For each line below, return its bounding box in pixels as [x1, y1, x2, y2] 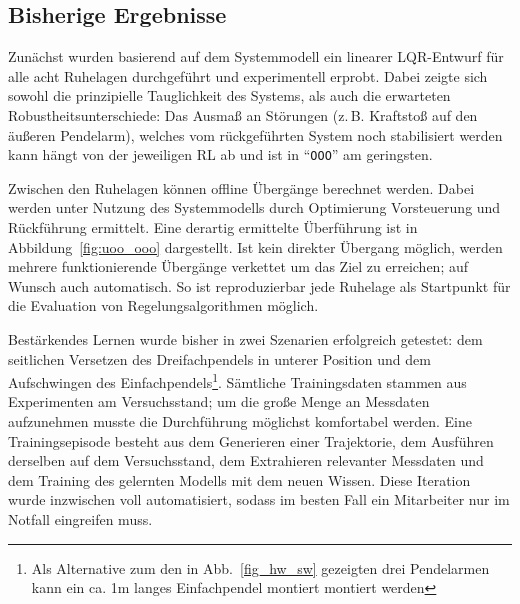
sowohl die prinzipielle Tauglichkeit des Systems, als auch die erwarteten [8, 85, 451, 106]
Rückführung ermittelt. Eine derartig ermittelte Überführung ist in [8, 217, 418, 238]
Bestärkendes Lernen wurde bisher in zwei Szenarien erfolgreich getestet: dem [8, 328, 483, 349]
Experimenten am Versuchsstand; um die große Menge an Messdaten [8, 391, 430, 412]
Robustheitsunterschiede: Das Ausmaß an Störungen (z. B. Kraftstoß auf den [8, 104, 478, 125]
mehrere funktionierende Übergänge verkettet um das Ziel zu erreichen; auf [8, 256, 469, 277]
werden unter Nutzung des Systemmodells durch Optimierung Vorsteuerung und [8, 197, 501, 218]
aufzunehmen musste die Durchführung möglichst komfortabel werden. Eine [8, 411, 472, 432]
